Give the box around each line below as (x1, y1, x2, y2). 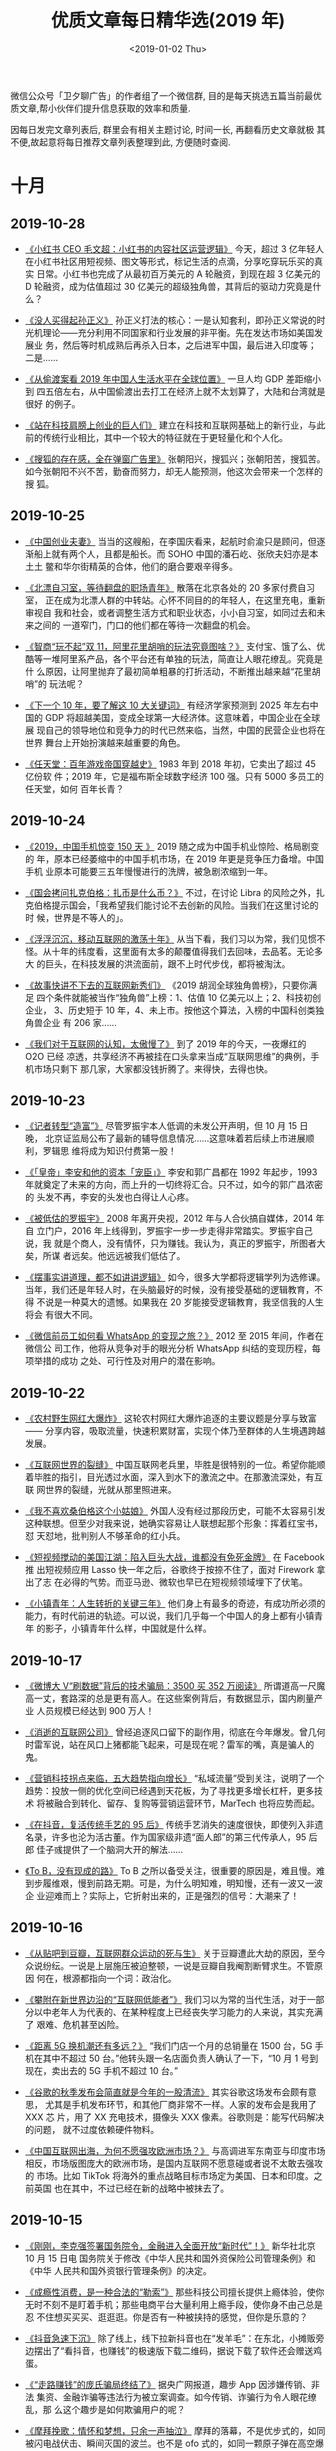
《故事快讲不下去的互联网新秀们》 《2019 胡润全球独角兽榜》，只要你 (24, 979, 309, 991)
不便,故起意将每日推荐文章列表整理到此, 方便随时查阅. (10, 136, 232, 148)
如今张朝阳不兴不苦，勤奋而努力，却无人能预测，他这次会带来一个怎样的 (24, 465, 323, 477)
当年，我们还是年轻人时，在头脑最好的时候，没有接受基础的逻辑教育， (24, 1284, 315, 1296)
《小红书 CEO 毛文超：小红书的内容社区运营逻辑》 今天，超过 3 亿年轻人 (24, 242, 325, 255)
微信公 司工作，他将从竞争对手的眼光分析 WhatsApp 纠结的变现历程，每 (24, 1342, 322, 1355)
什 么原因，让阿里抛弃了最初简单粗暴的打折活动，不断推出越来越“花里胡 (24, 665, 321, 677)
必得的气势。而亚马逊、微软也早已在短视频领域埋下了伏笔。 (62, 1576, 308, 1588)
